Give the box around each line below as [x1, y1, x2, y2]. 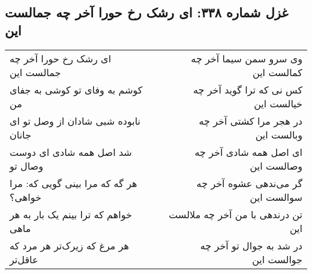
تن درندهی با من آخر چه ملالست [169, 207, 302, 221]
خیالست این [254, 96, 302, 110]
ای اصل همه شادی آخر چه [194, 144, 302, 159]
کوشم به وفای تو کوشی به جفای [10, 82, 143, 97]
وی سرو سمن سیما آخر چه [191, 51, 302, 65]
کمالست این [252, 65, 302, 79]
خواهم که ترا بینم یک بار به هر [10, 207, 132, 221]
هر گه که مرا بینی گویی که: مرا [10, 176, 137, 190]
